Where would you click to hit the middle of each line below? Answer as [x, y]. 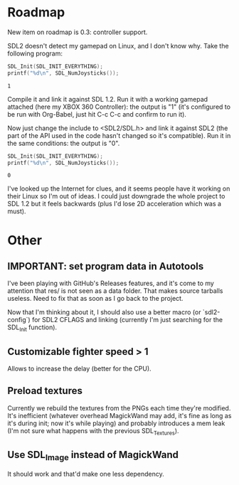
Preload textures [45, 391]
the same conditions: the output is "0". [64, 143]
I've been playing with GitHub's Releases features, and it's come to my [111, 283]
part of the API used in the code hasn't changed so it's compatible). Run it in [119, 135]
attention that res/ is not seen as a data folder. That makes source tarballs [115, 291]
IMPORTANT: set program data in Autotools [106, 266]
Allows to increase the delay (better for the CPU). [79, 369]
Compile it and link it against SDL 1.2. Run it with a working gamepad [108, 99]
